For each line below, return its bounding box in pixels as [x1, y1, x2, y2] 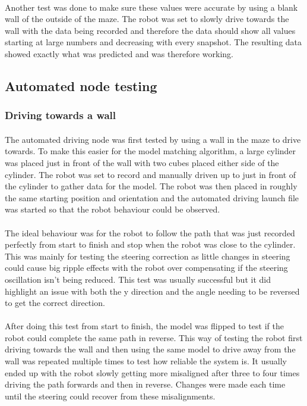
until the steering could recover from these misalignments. [5, 389, 216, 402]
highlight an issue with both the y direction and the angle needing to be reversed [5, 285, 300, 297]
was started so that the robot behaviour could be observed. [5, 203, 220, 216]
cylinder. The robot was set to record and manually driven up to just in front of [5, 168, 296, 180]
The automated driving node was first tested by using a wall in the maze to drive [5, 133, 301, 145]
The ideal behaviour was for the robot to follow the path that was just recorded [5, 226, 295, 239]
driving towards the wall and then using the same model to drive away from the [5, 343, 296, 355]
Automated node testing [5, 76, 157, 95]
